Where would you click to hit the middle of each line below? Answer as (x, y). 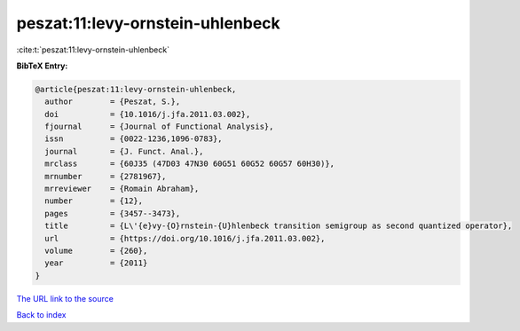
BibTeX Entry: (42, 66)
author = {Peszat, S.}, (113, 102)
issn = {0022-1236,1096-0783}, (134, 139)
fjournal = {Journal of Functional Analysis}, (159, 127)
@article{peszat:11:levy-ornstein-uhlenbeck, (136, 89)
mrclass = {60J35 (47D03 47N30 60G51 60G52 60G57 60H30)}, (190, 164)
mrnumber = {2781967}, (106, 176)
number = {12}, (94, 201)
